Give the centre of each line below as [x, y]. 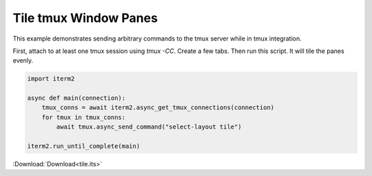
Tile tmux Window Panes [85, 18]
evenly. [23, 60]
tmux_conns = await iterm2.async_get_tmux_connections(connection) [158, 108]
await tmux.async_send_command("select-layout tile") [149, 127]
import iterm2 [51, 79]
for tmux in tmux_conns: [84, 117]
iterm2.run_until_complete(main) [84, 146]
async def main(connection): [76, 98]
